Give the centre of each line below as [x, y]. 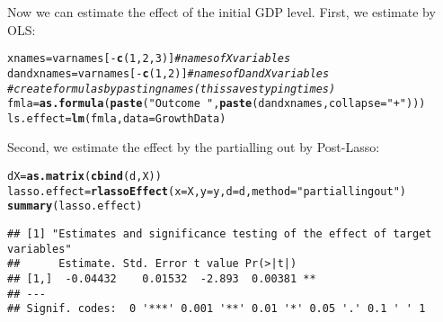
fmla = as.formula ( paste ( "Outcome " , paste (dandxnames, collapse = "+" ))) [217, 104]
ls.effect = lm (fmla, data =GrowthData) [117, 118]
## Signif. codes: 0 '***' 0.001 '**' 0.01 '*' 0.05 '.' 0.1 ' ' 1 [217, 309]
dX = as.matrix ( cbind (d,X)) [84, 177]
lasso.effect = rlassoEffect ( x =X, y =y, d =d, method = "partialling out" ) [207, 191]
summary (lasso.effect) [75, 206]
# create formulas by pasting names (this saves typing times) [172, 89]
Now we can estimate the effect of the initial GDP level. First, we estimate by [221, 12]
